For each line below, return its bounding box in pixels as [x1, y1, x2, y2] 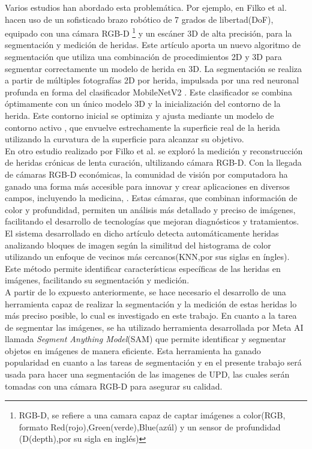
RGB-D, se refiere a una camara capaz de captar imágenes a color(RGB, [19, 409, 286, 421]
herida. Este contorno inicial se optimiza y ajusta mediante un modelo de [5, 109, 274, 121]
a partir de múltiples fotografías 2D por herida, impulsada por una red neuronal [5, 74, 299, 86]
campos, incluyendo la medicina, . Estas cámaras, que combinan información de [5, 191, 298, 204]
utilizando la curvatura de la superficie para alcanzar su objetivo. [5, 133, 244, 145]
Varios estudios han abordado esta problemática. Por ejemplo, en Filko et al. [5, 1, 287, 13]
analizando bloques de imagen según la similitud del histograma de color [5, 238, 271, 251]
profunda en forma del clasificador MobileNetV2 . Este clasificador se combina [5, 85, 292, 98]
